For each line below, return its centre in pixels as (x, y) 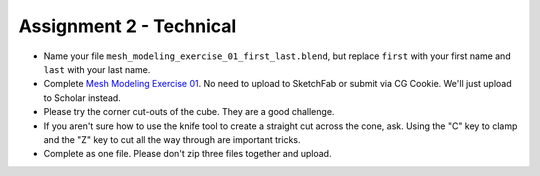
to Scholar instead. (82, 97)
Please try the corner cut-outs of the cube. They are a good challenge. (189, 112)
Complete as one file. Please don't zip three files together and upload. (187, 154)
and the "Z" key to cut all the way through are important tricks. (172, 139)
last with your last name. (97, 69)
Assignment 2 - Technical (127, 26)
